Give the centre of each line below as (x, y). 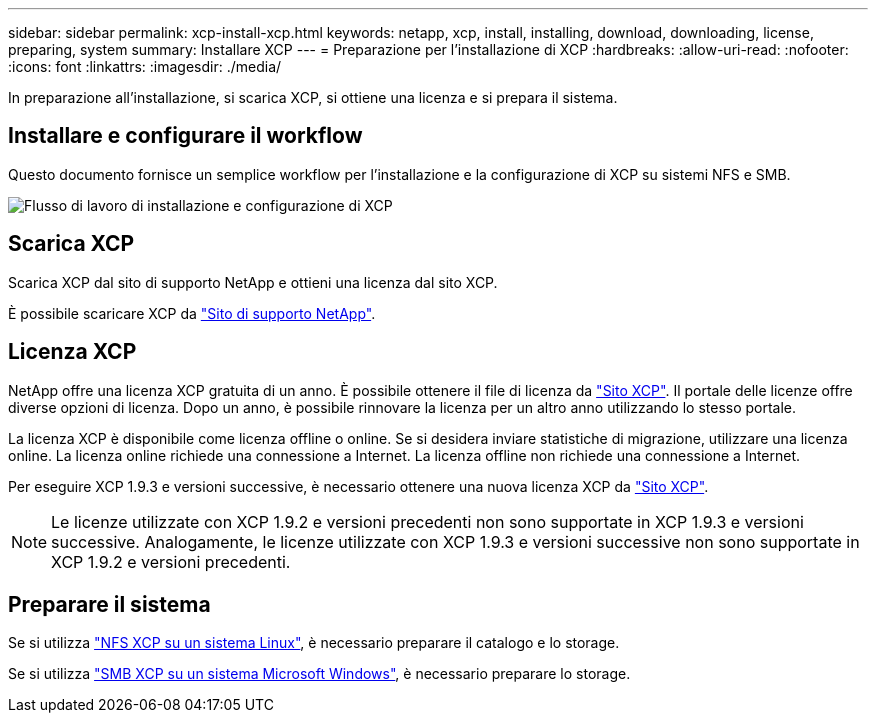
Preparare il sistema (109, 604)
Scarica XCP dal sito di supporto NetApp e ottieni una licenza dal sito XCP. (253, 282)
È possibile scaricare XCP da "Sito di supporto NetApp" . (192, 313)
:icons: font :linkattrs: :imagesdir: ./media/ (145, 66)
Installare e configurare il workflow (185, 136)
